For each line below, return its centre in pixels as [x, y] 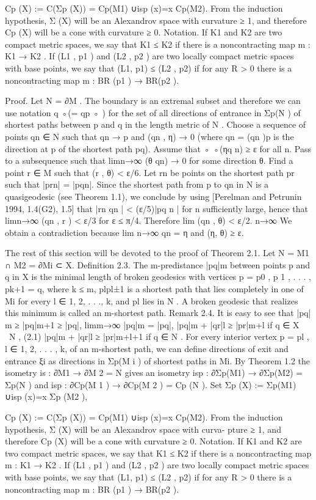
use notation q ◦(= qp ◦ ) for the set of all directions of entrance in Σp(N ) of [153, 112]
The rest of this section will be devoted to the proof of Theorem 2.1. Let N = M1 [157, 253]
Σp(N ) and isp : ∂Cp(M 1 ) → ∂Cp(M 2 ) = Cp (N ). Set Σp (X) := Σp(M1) [151, 384]
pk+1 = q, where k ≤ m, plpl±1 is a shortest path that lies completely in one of [154, 289]
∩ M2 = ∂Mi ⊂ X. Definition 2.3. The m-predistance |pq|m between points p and [158, 264]
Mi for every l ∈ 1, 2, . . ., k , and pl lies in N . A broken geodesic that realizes [152, 300]
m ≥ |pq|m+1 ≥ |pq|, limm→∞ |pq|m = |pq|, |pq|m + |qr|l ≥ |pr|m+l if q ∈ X [152, 324]
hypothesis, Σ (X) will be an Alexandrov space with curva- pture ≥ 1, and [143, 429]
